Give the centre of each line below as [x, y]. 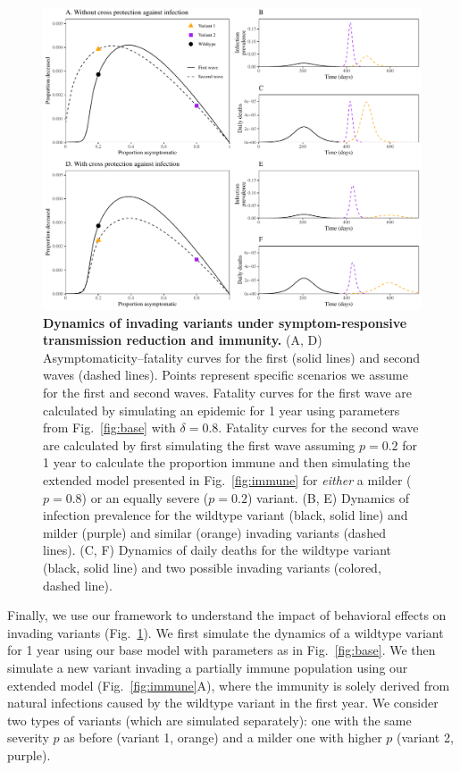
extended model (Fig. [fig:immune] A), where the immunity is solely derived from [229, 685]
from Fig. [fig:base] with [109, 427]
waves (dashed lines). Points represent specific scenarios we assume [226, 375]
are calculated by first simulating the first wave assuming [199, 444]
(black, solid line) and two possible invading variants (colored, [212, 568]
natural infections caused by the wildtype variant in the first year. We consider [223, 703]
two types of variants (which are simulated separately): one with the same [209, 720]
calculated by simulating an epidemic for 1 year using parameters [222, 410]
